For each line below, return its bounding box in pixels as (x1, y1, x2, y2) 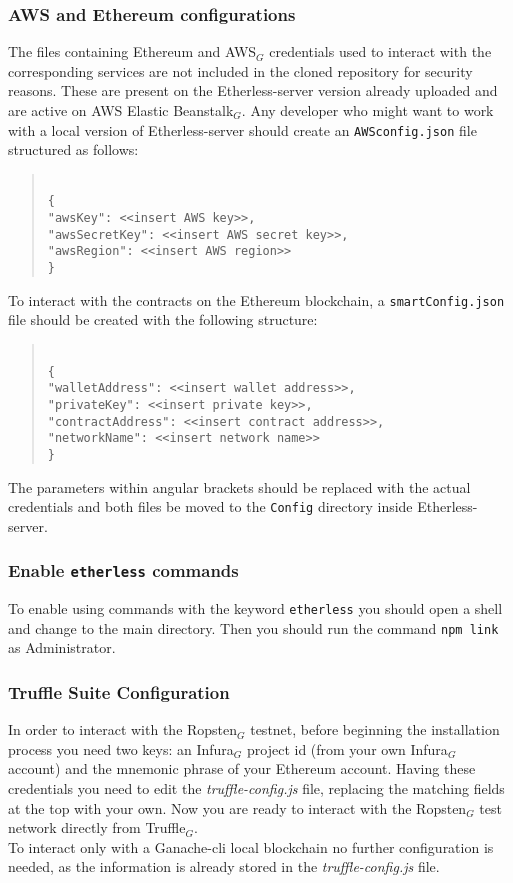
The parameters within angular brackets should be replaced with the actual (8, 476, 471, 497)
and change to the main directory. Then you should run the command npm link (8, 617, 499, 638)
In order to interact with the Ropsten (8, 719, 238, 740)
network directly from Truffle (8, 817, 186, 838)
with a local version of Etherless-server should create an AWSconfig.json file (8, 119, 477, 140)
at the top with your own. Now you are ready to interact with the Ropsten (8, 797, 467, 818)
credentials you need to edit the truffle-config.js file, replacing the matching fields (8, 778, 505, 799)
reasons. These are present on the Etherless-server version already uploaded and (8, 80, 498, 101)
